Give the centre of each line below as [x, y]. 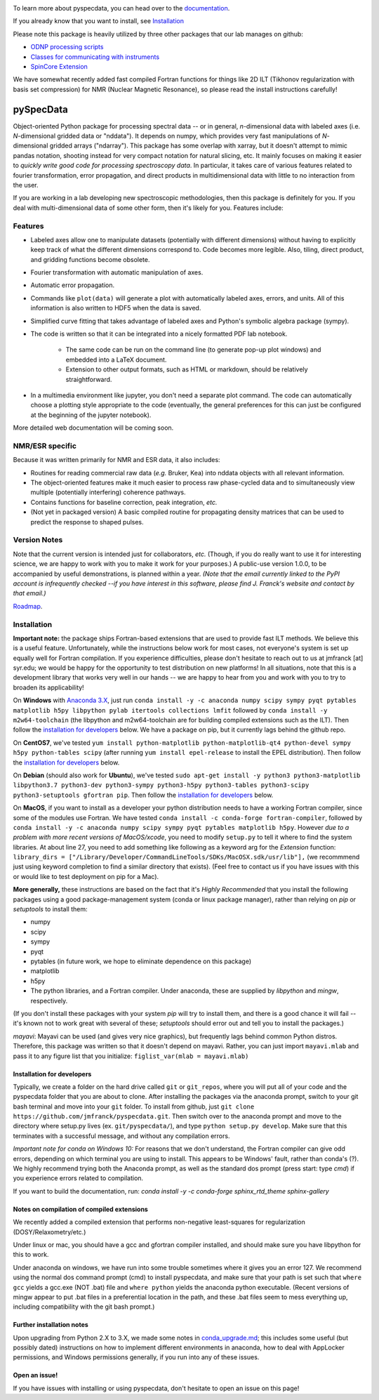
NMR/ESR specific [45, 446]
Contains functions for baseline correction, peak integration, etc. [124, 502]
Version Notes [38, 540]
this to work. [31, 1255]
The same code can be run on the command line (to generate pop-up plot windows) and [193, 350]
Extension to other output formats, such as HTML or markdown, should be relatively [187, 369]
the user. [26, 185]
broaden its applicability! [48, 687]
